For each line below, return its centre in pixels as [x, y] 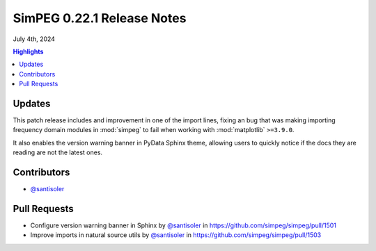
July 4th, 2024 [34, 39]
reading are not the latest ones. [58, 152]
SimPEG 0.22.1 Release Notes [100, 18]
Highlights [28, 51]
